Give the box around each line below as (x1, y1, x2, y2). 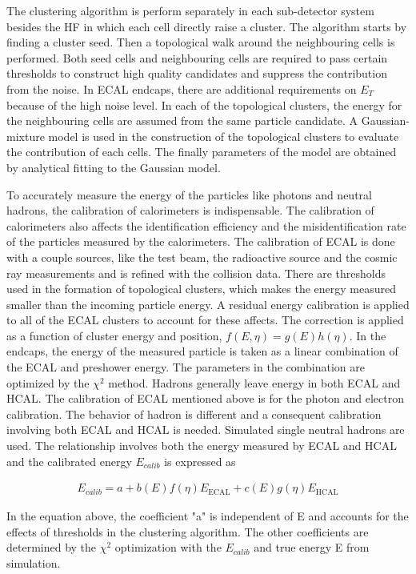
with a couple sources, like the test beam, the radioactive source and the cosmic (6, 248, 398, 265)
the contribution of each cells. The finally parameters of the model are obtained (6, 143, 397, 160)
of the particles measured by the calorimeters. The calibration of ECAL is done (6, 233, 395, 250)
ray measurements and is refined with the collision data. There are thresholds (6, 264, 386, 281)
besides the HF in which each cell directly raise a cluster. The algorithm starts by (6, 18, 407, 34)
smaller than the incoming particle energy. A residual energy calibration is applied (6, 295, 410, 312)
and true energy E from (254, 539, 370, 556)
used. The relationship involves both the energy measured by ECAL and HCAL (6, 437, 397, 454)
